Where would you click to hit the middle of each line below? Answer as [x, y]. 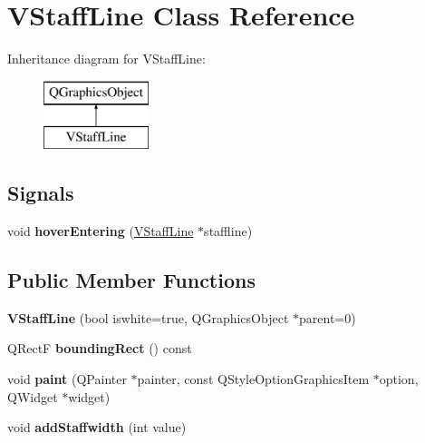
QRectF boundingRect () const [100, 348]
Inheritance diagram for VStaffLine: [106, 59]
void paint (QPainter [67, 379]
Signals [41, 193]
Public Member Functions [131, 280]
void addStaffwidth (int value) [97, 427]
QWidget [33, 396]
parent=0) [328, 317]
